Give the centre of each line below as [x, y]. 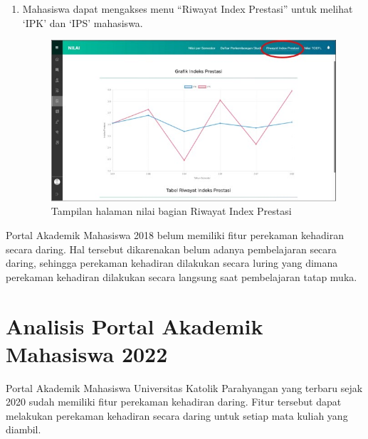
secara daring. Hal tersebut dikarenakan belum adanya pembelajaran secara [171, 249]
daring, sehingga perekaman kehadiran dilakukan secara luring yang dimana [172, 263]
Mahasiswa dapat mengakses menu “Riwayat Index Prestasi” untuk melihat [188, 9]
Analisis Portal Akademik [135, 326]
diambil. [23, 429]
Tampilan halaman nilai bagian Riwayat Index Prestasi [171, 211]
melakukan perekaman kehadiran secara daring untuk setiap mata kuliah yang [177, 415]
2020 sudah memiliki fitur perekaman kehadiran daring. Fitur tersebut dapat [174, 402]
